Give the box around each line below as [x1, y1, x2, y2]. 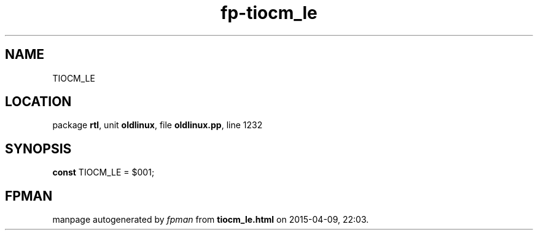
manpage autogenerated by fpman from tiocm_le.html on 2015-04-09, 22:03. [52, 214, 369, 225]
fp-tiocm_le [220, 2, 318, 23]
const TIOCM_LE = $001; [52, 167, 155, 178]
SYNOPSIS [5, 141, 72, 156]
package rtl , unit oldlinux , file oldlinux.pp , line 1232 [52, 120, 263, 131]
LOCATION [5, 94, 72, 110]
